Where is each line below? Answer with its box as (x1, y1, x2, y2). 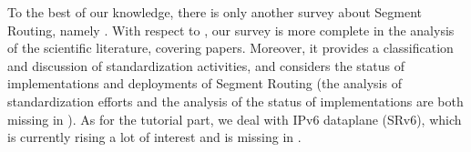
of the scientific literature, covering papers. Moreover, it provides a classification (7, 38, 454, 57)
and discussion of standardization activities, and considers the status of (7, 56, 404, 75)
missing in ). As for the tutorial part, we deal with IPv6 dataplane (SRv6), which (7, 109, 462, 128)
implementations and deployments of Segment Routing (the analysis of (7, 74, 402, 93)
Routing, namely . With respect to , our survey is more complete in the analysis (7, 20, 455, 39)
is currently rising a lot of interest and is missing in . (7, 127, 302, 147)
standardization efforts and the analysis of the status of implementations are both (7, 91, 464, 110)
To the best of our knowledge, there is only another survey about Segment (7, 3, 422, 21)
